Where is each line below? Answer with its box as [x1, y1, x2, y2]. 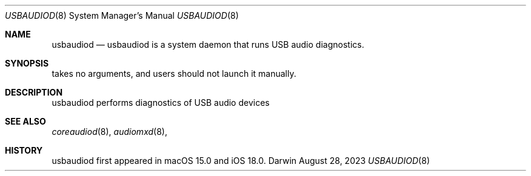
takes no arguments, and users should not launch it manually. [52, 68, 296, 79]
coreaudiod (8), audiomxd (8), [52, 126, 167, 137]
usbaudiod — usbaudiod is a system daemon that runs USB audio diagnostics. [52, 39, 364, 50]
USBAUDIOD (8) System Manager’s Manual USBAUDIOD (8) [5, 10, 239, 21]
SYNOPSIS [5, 58, 49, 68]
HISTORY [5, 145, 43, 155]
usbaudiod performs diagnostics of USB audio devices [52, 97, 270, 108]
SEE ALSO [5, 116, 46, 126]
